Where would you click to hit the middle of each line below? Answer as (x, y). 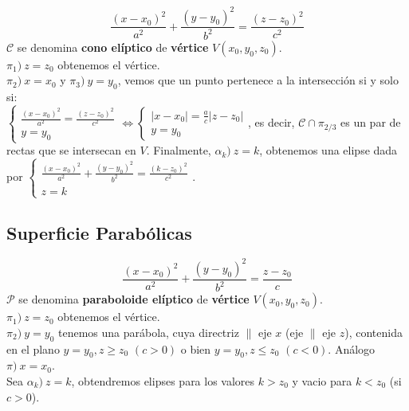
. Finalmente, (179, 150)
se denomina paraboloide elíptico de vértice (134, 299)
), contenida (374, 332)
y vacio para (322, 381)
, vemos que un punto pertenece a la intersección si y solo (258, 80)
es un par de (370, 122)
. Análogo (352, 348)
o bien (196, 348)
